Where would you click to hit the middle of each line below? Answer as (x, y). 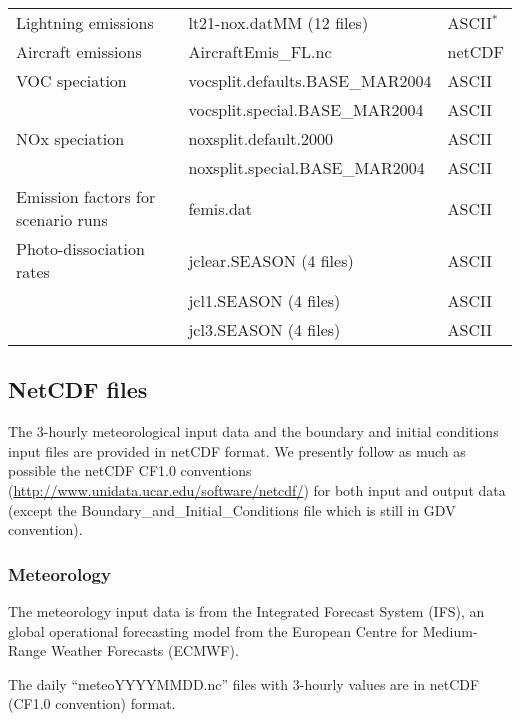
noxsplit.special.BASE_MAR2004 (306, 167)
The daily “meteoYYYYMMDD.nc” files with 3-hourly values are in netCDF (244, 683)
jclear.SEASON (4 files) (271, 260)
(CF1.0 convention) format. (92, 703)
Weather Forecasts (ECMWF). (144, 650)
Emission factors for (86, 196)
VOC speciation (71, 80)
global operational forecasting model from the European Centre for (213, 630)
